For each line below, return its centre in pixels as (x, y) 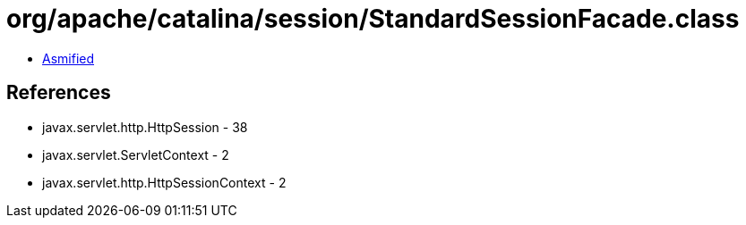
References (59, 93)
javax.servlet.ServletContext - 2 (136, 154)
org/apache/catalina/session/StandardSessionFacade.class (373, 19)
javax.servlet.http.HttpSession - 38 (145, 127)
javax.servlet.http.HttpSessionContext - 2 (164, 182)
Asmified (69, 58)
